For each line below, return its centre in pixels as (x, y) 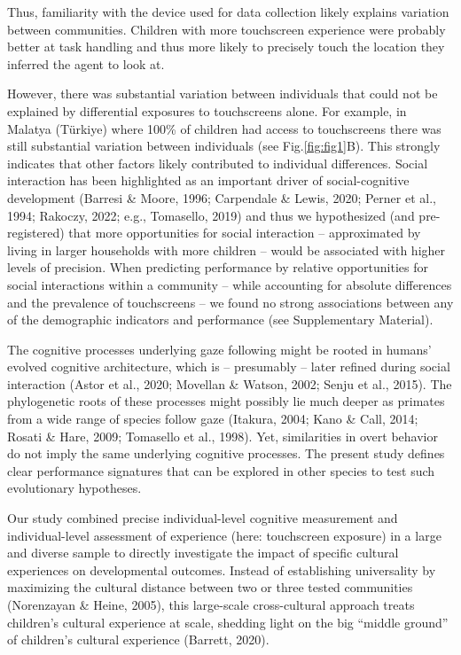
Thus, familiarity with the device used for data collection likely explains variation (228, 12)
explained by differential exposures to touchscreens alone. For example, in (207, 110)
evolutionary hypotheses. (74, 488)
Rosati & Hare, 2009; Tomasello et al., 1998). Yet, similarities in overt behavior (223, 436)
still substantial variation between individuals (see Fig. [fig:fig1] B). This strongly (224, 146)
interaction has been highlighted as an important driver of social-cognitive (208, 180)
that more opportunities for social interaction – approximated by (245, 233)
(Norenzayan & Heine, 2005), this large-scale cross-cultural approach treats (211, 604)
